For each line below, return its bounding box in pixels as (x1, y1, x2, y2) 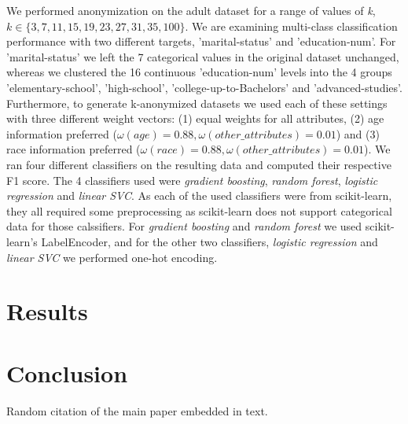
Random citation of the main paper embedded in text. (6, 402, 268, 418)
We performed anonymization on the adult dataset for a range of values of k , (6, 2, 376, 18)
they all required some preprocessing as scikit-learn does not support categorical (6, 202, 392, 219)
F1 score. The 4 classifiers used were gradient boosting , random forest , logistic (6, 171, 378, 188)
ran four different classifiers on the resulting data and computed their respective (6, 156, 391, 172)
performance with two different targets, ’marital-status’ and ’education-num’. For (6, 33, 396, 50)
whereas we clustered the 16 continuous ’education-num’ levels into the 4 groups (6, 64, 392, 80)
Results (6, 295, 88, 327)
